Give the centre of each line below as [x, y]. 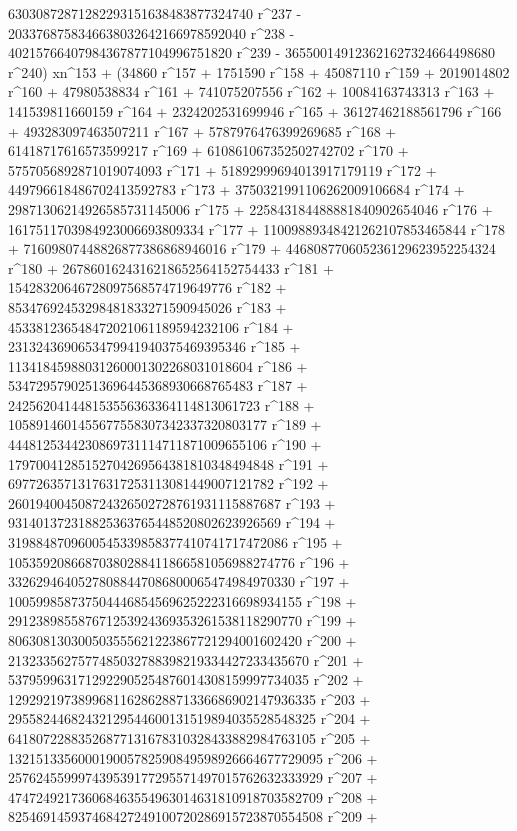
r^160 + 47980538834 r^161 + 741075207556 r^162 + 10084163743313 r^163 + [251, 91]
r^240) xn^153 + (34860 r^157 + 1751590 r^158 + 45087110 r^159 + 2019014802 [259, 71]
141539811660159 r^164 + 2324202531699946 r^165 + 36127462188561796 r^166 [255, 110]
